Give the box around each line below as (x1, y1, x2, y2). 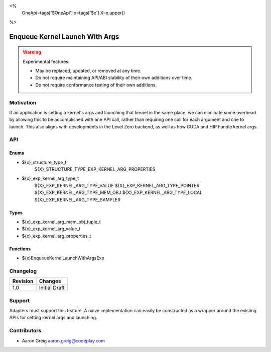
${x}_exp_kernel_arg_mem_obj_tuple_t (22, 219, 101, 225)
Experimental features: (23, 58, 70, 64)
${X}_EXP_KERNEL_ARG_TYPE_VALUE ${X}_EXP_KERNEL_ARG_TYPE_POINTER (34, 182, 200, 188)
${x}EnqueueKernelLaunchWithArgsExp (22, 255, 105, 261)
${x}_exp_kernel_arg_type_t (22, 175, 79, 181)
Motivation (9, 99, 37, 106)
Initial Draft (39, 285, 65, 292)
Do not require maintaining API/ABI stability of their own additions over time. (35, 75, 193, 81)
